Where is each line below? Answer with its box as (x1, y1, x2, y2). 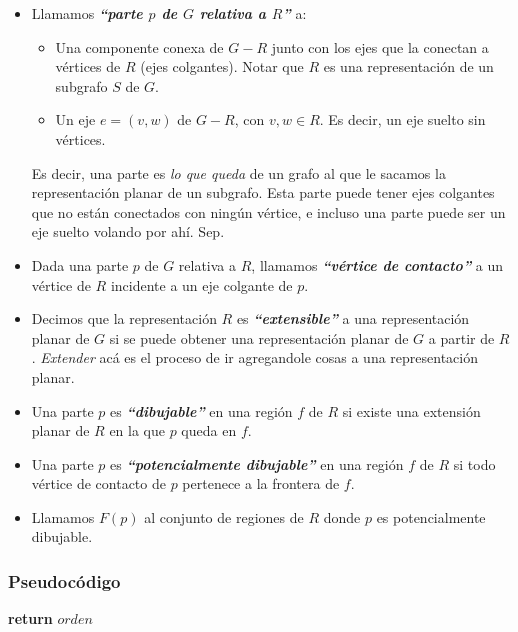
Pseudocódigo (8, 568, 121, 593)
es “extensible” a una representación (236, 308, 470, 329)
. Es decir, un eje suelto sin (319, 109, 486, 130)
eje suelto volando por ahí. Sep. (31, 221, 225, 242)
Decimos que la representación (31, 308, 217, 329)
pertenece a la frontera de (182, 473, 340, 494)
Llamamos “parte (31, 3, 143, 23)
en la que (109, 420, 165, 441)
